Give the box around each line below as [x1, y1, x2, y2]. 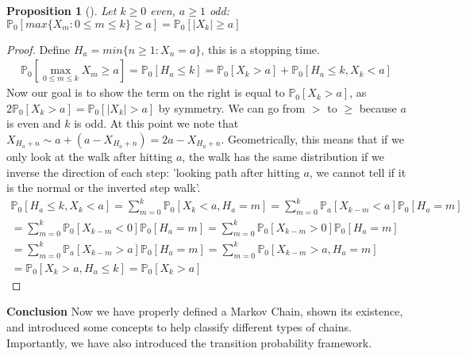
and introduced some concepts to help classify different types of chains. [6, 318, 352, 335]
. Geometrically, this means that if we [221, 131, 404, 147]
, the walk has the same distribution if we [182, 148, 384, 164]
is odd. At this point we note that [74, 115, 239, 132]
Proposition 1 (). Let [6, 2, 117, 18]
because [359, 99, 397, 116]
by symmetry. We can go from [158, 99, 306, 116]
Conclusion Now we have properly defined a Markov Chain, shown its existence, [6, 303, 403, 320]
